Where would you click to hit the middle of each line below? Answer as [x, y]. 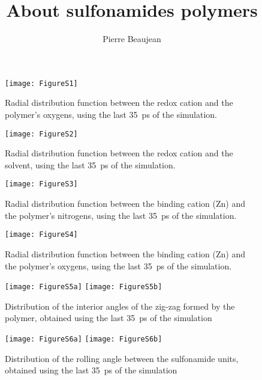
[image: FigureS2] [41, 134]
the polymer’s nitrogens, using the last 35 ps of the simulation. [121, 215]
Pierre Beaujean [132, 39]
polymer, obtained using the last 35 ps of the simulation [109, 318]
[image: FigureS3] [41, 184]
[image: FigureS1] [41, 83]
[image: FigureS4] [41, 235]
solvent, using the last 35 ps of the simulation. [90, 164]
